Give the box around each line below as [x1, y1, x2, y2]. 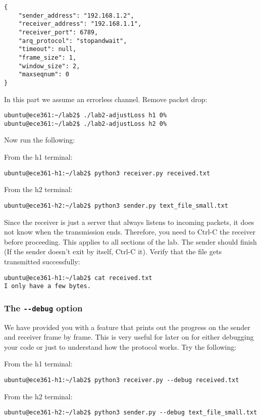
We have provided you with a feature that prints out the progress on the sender [4, 321, 250, 332]
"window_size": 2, [18, 62, 80, 70]
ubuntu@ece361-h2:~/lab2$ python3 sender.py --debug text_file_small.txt [4, 409, 257, 416]
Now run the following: [4, 134, 75, 145]
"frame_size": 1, [18, 54, 77, 61]
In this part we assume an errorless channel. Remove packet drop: [4, 94, 207, 104]
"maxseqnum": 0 [18, 71, 69, 78]
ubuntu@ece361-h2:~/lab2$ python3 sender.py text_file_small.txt [4, 202, 228, 209]
